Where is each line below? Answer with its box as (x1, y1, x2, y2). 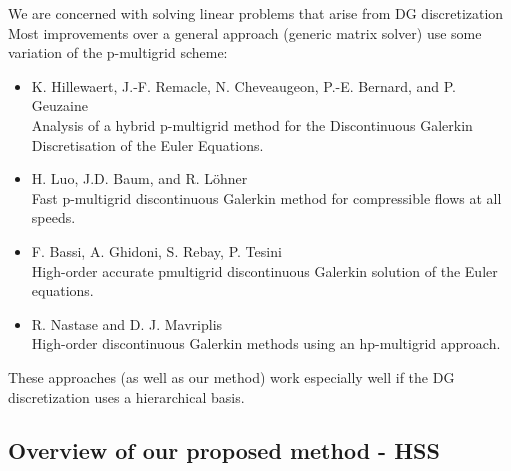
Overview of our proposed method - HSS (8, 435, 440, 466)
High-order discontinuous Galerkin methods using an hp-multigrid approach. (31, 333, 501, 354)
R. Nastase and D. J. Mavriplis (31, 313, 223, 334)
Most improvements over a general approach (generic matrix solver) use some (8, 22, 482, 43)
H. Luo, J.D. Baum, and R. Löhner (31, 168, 248, 189)
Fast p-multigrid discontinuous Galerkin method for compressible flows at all (31, 187, 502, 208)
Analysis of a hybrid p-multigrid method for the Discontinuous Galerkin (31, 114, 473, 135)
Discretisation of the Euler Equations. (31, 134, 264, 155)
